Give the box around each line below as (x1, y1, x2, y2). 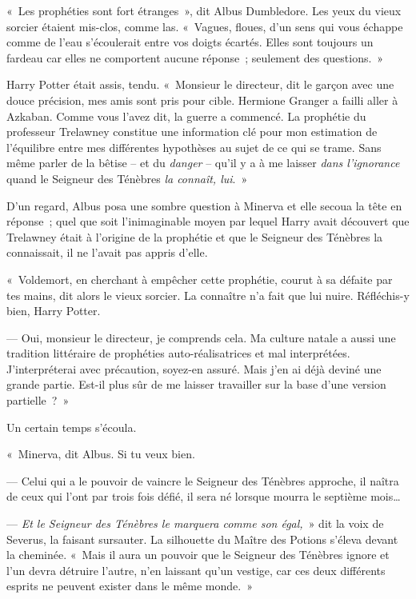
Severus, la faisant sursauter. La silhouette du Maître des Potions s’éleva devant (6, 530, 398, 547)
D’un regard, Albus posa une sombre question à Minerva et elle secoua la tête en (6, 197, 402, 214)
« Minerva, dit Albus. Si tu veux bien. (6, 445, 195, 462)
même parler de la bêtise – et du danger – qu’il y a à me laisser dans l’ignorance (6, 154, 400, 171)
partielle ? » (6, 392, 70, 409)
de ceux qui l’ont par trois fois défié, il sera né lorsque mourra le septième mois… (6, 488, 401, 505)
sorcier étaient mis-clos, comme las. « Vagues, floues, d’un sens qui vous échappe (6, 18, 403, 34)
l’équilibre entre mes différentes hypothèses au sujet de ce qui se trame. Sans (6, 138, 382, 155)
